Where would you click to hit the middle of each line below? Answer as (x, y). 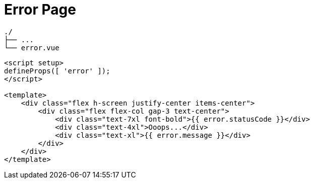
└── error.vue (32, 48)
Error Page (40, 10)
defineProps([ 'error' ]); (57, 71)
